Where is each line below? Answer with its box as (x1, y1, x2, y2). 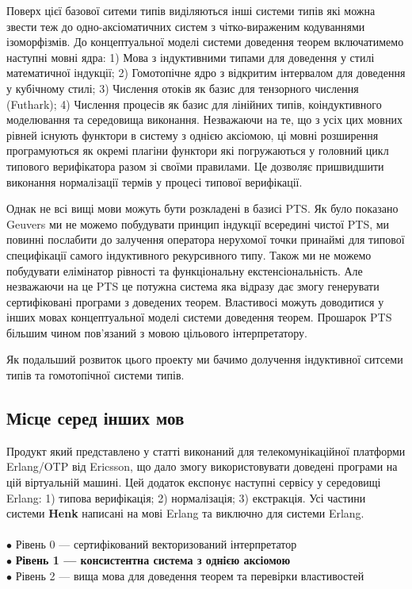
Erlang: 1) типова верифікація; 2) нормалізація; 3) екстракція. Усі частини (6, 489, 366, 506)
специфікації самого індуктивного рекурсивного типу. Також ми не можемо (6, 246, 372, 263)
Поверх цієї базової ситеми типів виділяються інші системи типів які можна (6, 2, 376, 18)
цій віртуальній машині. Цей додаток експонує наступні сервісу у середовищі (6, 474, 381, 491)
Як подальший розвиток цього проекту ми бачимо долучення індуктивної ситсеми (6, 351, 403, 368)
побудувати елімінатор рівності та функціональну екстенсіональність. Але (6, 262, 363, 279)
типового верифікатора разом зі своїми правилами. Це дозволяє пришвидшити (6, 157, 384, 174)
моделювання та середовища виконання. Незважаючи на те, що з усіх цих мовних (6, 111, 402, 128)
